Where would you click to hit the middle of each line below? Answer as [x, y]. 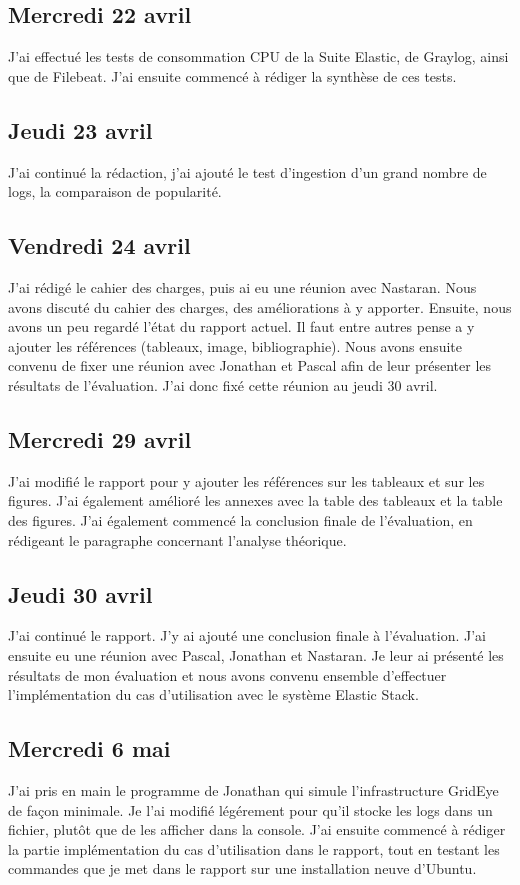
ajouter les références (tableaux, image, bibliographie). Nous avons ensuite [235, 345]
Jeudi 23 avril [80, 129]
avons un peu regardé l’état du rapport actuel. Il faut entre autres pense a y [241, 326]
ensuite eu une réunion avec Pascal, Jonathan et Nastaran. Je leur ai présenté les [256, 654]
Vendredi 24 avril [99, 245]
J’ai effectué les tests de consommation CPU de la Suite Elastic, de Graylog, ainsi [258, 56]
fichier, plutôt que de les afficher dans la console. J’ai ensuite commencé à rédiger [257, 829]
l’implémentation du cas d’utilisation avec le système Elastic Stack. [213, 694]
